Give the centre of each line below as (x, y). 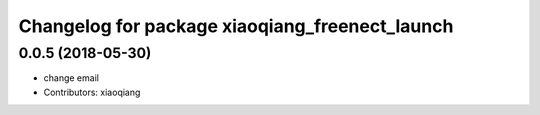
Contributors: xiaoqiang (92, 92)
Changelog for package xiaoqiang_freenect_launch (236, 26)
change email (71, 78)
